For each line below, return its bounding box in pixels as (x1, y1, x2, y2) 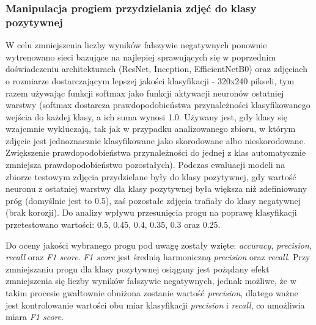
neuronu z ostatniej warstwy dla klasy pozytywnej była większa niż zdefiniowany (6, 182, 307, 195)
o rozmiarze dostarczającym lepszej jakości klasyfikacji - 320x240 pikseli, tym (6, 74, 295, 87)
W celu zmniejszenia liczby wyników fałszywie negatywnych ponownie (6, 38, 267, 51)
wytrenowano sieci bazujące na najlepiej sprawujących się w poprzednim (6, 50, 276, 63)
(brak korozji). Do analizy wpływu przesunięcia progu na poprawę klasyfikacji (6, 206, 297, 219)
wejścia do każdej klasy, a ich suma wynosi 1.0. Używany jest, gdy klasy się (6, 110, 287, 123)
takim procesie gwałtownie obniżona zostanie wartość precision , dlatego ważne (6, 287, 298, 299)
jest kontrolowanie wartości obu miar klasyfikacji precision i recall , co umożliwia (6, 298, 305, 311)
